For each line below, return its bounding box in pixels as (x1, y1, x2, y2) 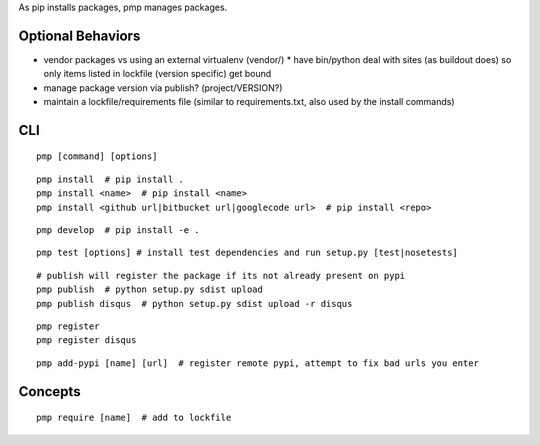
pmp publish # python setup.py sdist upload (36, 284, 264, 295)
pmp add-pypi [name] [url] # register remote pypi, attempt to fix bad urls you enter (36, 357, 480, 369)
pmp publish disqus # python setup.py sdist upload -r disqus (36, 298, 353, 309)
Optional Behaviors (18, 27, 141, 44)
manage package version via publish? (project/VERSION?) (43, 81, 283, 94)
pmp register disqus (36, 335, 137, 346)
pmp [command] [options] (36, 151, 158, 162)
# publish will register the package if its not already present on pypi (36, 270, 406, 281)
